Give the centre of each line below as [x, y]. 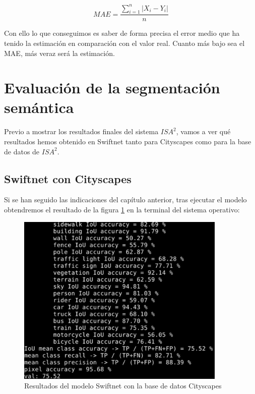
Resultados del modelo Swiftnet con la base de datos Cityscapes [123, 386]
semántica [39, 107]
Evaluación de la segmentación [112, 88]
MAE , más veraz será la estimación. [59, 53]
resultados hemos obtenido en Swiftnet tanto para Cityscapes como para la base [128, 142]
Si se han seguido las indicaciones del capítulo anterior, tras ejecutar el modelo [125, 200]
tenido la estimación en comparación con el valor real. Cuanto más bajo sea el [124, 43]
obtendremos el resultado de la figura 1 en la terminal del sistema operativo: [122, 209]
